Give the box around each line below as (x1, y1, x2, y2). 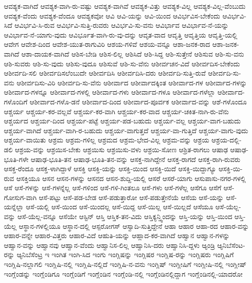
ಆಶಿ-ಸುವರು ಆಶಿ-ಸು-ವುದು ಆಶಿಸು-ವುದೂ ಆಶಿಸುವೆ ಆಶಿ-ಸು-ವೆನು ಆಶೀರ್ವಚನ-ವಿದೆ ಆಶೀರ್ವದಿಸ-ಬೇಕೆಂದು (4, 58, 240, 68)
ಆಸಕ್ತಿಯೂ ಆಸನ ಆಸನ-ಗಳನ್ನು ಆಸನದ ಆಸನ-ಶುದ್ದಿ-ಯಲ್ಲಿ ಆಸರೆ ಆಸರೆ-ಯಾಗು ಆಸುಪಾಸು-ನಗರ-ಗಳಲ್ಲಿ (16, 173, 246, 183)
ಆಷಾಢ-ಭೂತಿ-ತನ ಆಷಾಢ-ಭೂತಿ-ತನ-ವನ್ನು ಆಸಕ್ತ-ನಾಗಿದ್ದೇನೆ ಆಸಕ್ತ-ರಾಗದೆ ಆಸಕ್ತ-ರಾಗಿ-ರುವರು (31, 154, 241, 164)
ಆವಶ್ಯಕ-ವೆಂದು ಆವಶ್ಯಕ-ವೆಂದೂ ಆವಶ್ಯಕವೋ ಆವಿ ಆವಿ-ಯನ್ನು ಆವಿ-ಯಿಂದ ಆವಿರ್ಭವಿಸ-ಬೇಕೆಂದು (4, 10, 220, 20)
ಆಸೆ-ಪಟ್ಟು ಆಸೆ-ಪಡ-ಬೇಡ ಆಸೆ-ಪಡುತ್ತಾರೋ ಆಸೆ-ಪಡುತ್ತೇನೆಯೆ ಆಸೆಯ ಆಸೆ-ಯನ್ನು (39, 192, 224, 202)
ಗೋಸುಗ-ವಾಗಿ (4, 192, 37, 202)
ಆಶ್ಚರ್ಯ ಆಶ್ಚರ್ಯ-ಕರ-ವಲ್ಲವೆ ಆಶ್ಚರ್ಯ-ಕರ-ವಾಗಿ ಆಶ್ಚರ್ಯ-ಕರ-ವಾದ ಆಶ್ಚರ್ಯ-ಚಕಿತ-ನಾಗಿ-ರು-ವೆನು (4, 106, 229, 116)
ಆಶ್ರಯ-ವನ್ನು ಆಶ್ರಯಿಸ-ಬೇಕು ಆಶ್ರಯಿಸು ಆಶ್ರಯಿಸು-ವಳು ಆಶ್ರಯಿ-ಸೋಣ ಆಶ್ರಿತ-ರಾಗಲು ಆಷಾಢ (15, 144, 228, 154)
